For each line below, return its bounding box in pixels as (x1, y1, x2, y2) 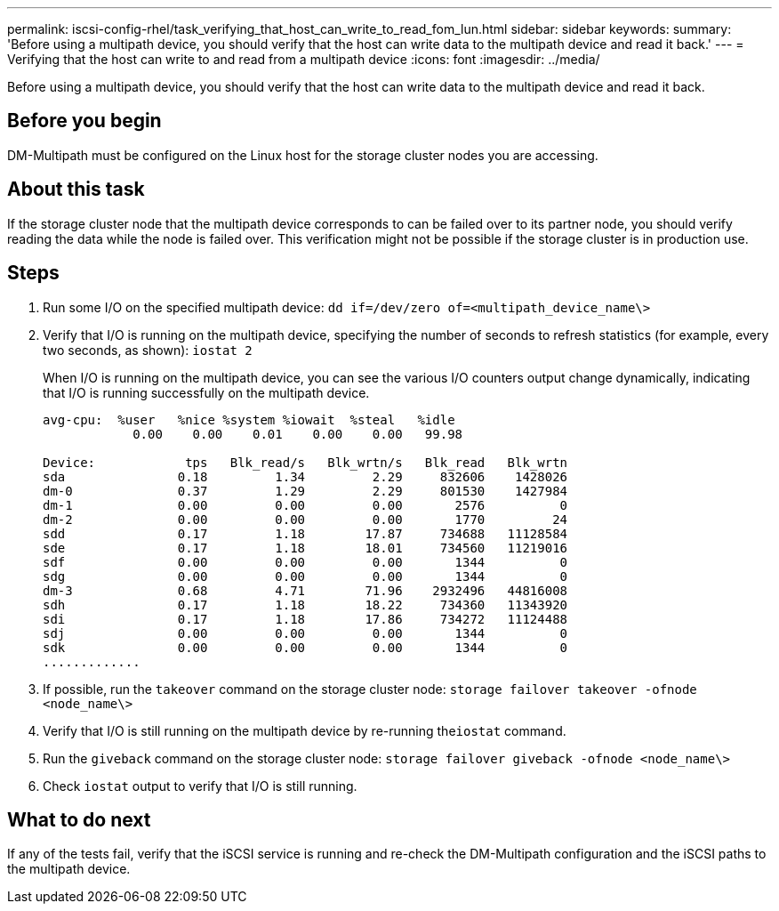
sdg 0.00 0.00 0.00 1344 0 (43, 568, 568, 584)
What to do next (7, 808, 151, 831)
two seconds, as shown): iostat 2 (43, 342, 253, 358)
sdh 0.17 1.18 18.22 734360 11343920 (43, 597, 568, 612)
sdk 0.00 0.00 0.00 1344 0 (43, 640, 568, 655)
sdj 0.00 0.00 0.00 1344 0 (43, 625, 568, 641)
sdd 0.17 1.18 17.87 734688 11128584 (43, 526, 568, 541)
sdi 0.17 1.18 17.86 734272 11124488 (43, 611, 568, 626)
